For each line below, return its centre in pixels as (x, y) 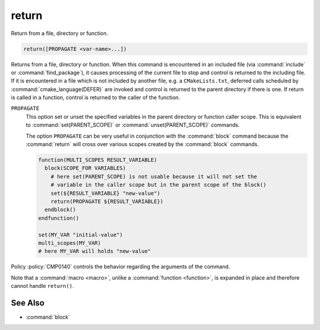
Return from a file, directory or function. (60, 33)
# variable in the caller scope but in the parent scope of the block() (159, 185)
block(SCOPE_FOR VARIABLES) (85, 168)
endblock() (60, 210)
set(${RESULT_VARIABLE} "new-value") (105, 193)
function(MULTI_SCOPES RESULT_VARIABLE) (97, 160)
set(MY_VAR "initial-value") (81, 235)
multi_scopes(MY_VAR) (70, 243)
